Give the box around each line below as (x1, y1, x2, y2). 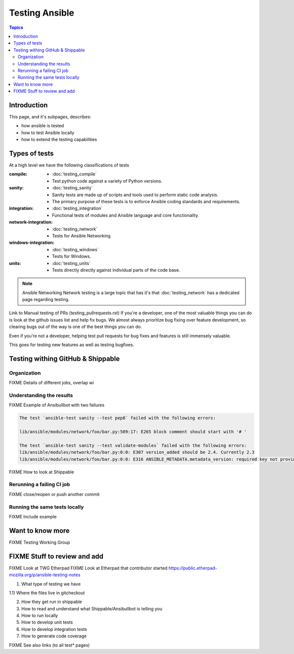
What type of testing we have (21, 581, 81, 587)
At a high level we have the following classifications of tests (9, 162, 129, 168)
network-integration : (9, 219, 53, 225)
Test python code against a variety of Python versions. (52, 178, 163, 184)
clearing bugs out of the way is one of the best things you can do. (9, 324, 142, 330)
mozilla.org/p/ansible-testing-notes (9, 572, 81, 578)
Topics (9, 24, 24, 30)
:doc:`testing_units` (52, 260, 91, 266)
